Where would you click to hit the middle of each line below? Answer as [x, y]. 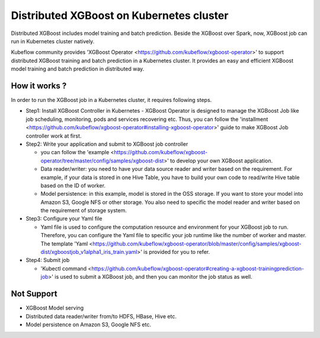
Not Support [34, 294]
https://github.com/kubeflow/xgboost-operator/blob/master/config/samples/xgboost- [197, 244]
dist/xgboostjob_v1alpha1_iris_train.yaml [89, 252]
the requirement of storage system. [84, 211]
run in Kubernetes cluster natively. [53, 41]
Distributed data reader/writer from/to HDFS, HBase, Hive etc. [101, 316]
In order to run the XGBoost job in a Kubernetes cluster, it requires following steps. [111, 100]
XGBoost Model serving [55, 308]
